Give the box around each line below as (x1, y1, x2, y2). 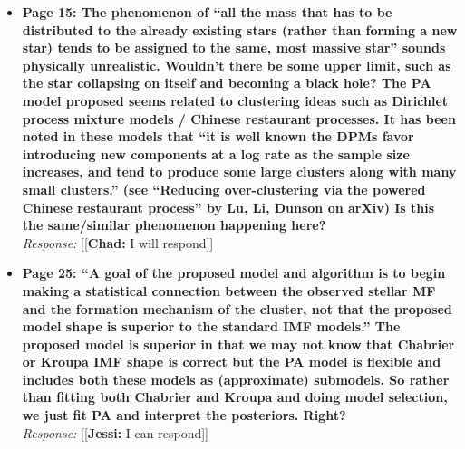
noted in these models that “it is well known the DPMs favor (22, 127, 414, 146)
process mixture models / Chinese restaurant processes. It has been (22, 109, 456, 128)
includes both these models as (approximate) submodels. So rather (22, 369, 450, 388)
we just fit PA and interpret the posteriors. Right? (22, 406, 346, 425)
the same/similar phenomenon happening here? (22, 215, 326, 234)
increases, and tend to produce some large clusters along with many (22, 162, 457, 181)
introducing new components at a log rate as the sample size (22, 144, 410, 163)
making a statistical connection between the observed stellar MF (22, 281, 436, 300)
